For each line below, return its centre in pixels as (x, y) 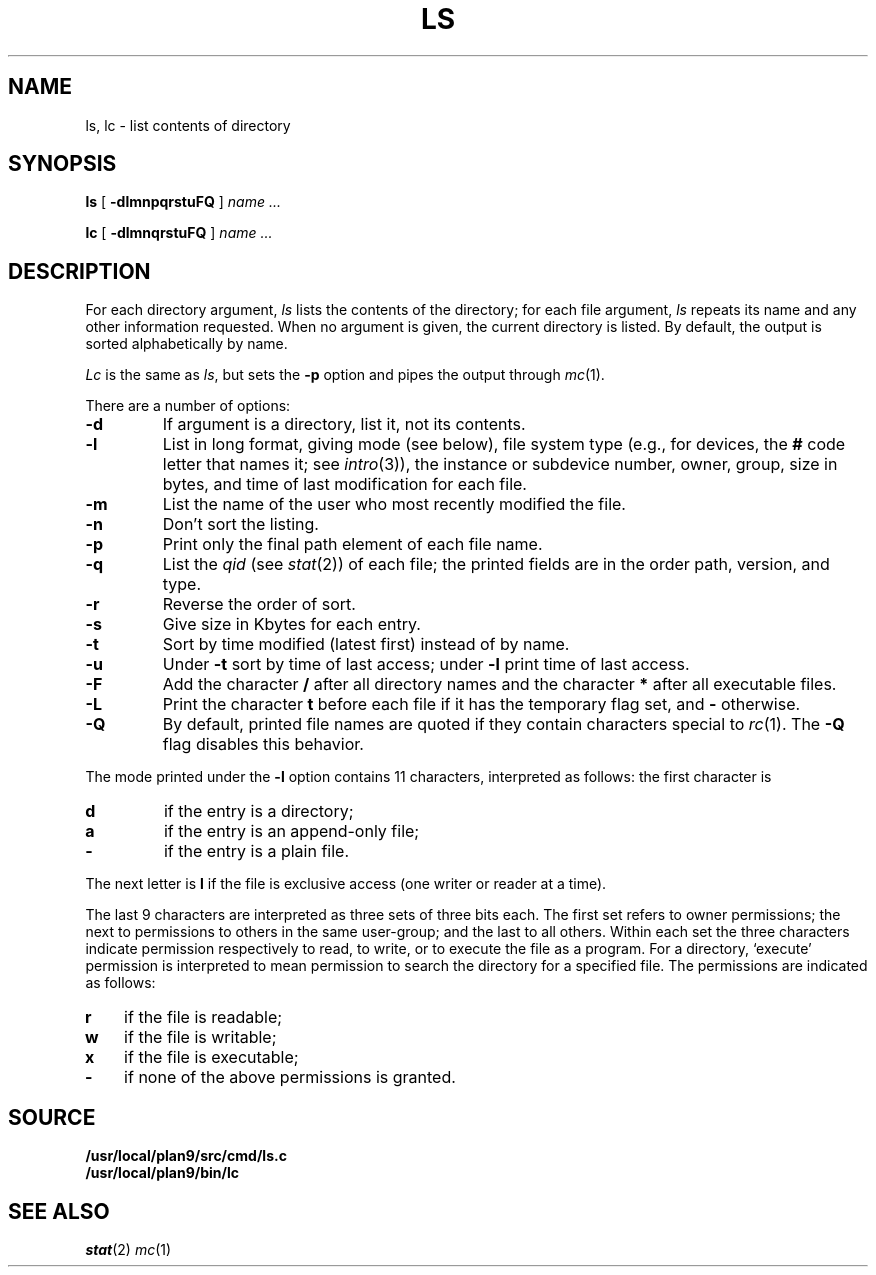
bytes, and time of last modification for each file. (344, 484)
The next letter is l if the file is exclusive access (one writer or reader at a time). (346, 884)
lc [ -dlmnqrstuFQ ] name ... (179, 233)
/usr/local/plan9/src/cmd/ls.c (186, 1156)
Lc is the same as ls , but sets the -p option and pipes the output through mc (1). (345, 375)
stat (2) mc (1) (128, 1249)
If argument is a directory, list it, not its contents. (344, 424)
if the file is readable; (203, 1017)
